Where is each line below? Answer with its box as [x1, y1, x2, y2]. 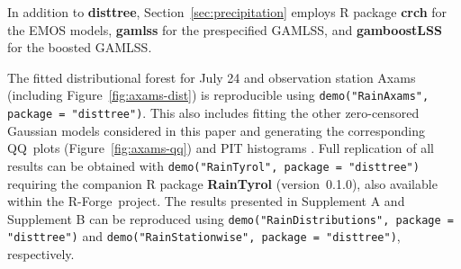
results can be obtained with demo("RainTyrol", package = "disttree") [7, 156, 420, 175]
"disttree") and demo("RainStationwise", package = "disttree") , [7, 227, 401, 246]
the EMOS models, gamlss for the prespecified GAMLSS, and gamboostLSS [7, 20, 442, 39]
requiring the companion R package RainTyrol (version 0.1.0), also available [7, 174, 438, 193]
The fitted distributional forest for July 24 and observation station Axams [7, 67, 416, 86]
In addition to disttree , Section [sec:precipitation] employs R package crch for [7, 3, 447, 21]
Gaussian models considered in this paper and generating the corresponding [7, 121, 425, 139]
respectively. [7, 245, 75, 264]
